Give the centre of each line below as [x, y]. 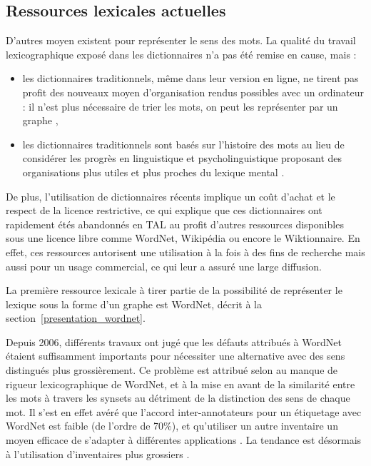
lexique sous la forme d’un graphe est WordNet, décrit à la [134, 304]
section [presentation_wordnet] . [76, 318]
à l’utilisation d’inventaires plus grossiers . [98, 454]
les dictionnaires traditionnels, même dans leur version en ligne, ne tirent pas [190, 78]
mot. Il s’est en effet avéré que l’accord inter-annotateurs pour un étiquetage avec [184, 411]
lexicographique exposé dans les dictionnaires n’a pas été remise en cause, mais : [181, 54]
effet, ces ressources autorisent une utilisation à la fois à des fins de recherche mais [185, 252]
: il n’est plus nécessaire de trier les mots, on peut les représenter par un [180, 106]
